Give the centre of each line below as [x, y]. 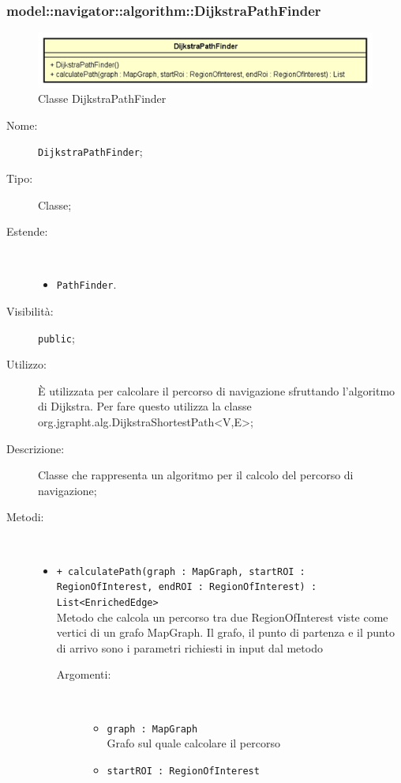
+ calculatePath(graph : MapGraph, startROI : [181, 571]
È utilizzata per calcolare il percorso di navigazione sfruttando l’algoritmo [217, 390]
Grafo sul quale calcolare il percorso [193, 743]
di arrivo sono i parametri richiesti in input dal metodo [189, 647]
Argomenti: [84, 674]
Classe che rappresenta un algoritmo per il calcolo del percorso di [196, 475]
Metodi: [25, 517]
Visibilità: [30, 310]
